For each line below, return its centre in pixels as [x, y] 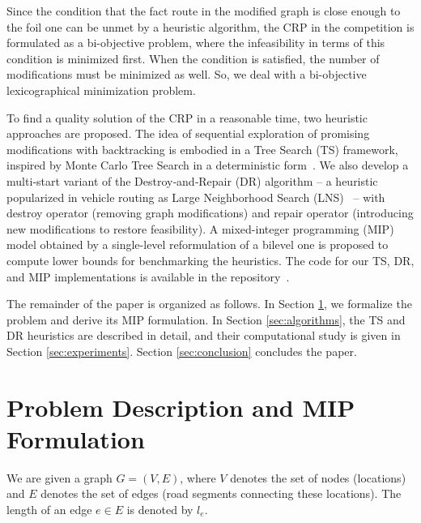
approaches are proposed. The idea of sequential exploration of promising [188, 133]
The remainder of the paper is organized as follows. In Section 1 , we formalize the [209, 304]
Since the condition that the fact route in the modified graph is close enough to [204, 11]
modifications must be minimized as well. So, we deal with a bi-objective [187, 74]
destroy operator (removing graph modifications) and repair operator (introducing [210, 213]
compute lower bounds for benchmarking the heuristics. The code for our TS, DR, [210, 260]
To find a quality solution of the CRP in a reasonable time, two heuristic [187, 117]
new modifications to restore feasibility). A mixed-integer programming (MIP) [200, 228]
